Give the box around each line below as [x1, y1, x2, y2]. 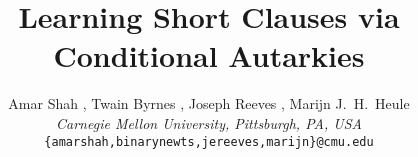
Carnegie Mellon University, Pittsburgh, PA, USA [56, 112, 362, 133]
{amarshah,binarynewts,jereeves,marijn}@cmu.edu [44, 134, 374, 149]
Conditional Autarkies [53, 35, 365, 76]
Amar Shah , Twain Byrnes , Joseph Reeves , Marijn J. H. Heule [8, 93, 410, 114]
